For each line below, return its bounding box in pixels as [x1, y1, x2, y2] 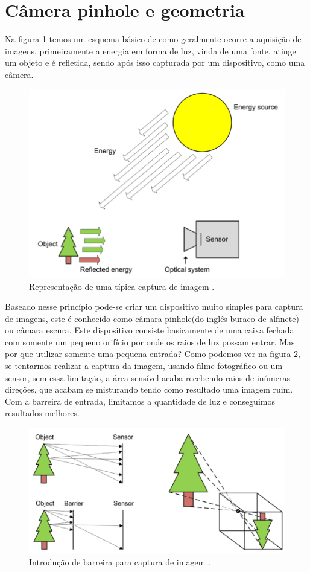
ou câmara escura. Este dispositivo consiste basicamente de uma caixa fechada [5, 324, 294, 336]
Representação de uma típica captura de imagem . [29, 280, 215, 292]
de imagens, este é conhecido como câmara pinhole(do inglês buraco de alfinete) [5, 312, 299, 324]
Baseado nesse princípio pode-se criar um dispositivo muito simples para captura [5, 300, 303, 313]
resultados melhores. [5, 407, 80, 419]
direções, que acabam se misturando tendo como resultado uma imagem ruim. [5, 383, 293, 396]
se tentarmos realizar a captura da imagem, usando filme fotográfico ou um [5, 359, 283, 372]
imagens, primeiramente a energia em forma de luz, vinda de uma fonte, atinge [5, 44, 296, 57]
